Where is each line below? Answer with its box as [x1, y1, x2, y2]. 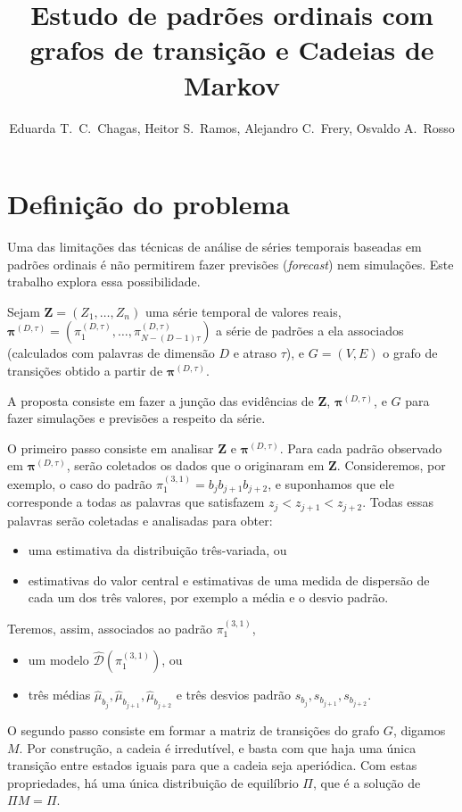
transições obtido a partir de [7, 361, 163, 379]
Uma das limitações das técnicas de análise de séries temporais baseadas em [7, 237, 422, 256]
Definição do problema [7, 186, 290, 222]
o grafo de [383, 344, 438, 362]
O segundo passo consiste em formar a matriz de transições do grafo [7, 720, 380, 739]
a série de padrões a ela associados [216, 321, 404, 340]
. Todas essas [362, 493, 433, 511]
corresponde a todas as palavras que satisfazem [7, 493, 265, 511]
